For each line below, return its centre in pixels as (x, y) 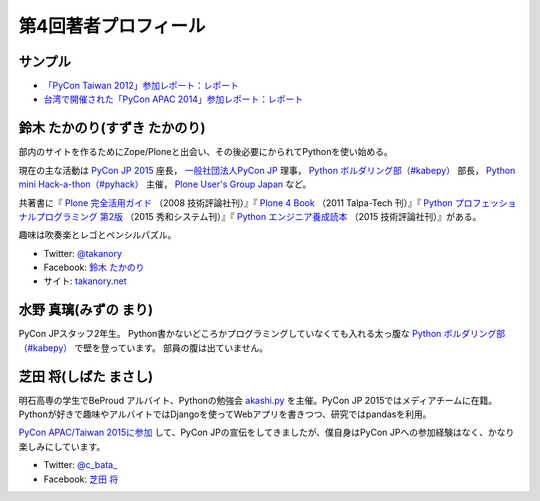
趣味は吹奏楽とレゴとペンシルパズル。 (97, 235)
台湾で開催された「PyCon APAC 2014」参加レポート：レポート (173, 99)
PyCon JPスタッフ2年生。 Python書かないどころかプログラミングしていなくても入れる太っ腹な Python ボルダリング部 (262, 334)
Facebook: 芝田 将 (81, 479)
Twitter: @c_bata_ (80, 465)
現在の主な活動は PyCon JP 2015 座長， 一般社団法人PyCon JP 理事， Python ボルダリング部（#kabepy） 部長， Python (267, 170)
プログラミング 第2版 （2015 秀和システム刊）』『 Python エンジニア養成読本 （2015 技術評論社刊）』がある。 (258, 216)
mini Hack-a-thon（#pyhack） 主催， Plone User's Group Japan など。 (165, 184)
